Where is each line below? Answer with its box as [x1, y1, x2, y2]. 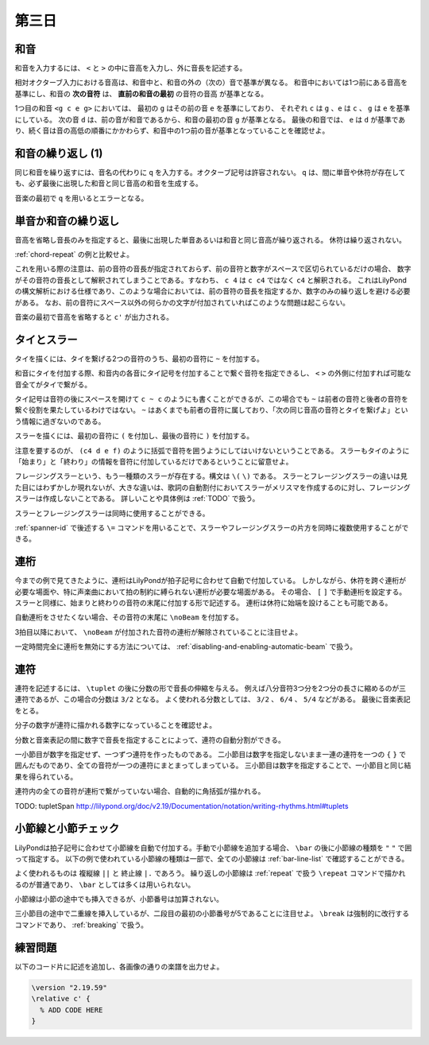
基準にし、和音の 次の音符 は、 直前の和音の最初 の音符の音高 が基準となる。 [14, 88, 269, 99]
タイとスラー [14, 332, 78, 346]
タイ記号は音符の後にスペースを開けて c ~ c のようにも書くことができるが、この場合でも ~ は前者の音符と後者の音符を [14, 394, 409, 404]
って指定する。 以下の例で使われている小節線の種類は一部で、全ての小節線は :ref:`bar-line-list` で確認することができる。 [14, 853, 409, 863]
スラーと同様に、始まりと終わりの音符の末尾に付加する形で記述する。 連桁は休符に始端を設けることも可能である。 [14, 598, 392, 608]
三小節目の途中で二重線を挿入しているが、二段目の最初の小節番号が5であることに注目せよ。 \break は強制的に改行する [14, 909, 409, 919]
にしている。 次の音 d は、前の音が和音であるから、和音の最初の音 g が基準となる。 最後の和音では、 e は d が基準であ [14, 115, 406, 124]
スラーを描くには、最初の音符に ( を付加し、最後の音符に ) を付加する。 [14, 431, 254, 441]
